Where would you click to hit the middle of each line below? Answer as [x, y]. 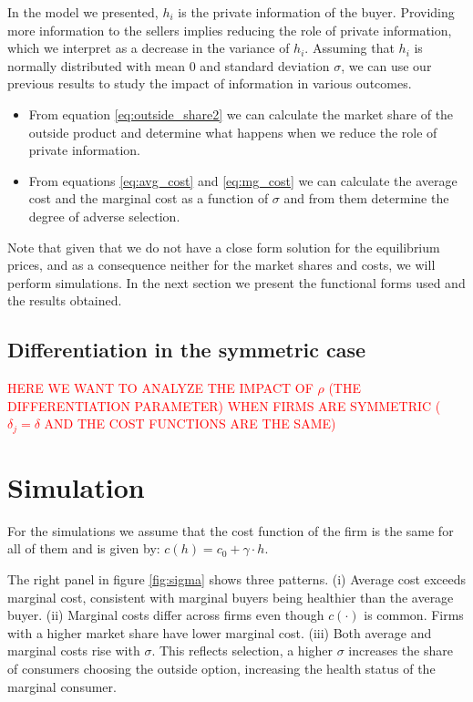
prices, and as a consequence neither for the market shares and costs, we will [221, 265]
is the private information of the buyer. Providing [316, 12]
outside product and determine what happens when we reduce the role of [233, 132]
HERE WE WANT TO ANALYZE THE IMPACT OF [160, 388]
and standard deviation [265, 65]
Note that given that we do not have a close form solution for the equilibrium [224, 247]
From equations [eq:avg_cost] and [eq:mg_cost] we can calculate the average [243, 180]
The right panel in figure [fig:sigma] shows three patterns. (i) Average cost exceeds [237, 579]
